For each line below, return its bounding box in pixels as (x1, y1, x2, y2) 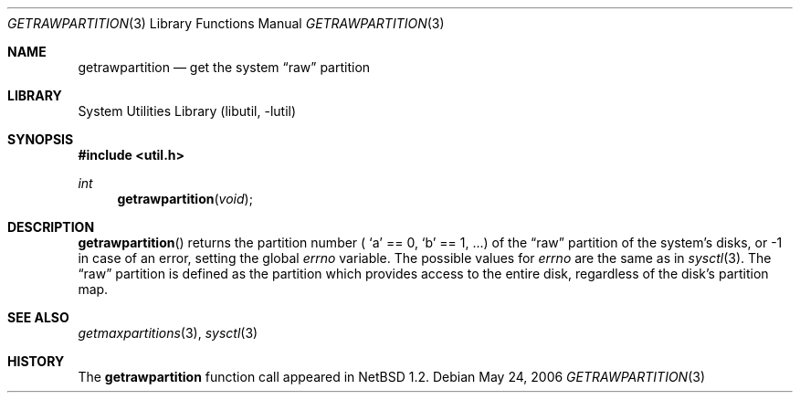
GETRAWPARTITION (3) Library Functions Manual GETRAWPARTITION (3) (7, 16, 445, 31)
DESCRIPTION (7, 219, 95, 235)
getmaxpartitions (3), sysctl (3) (78, 325, 258, 341)
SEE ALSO (7, 310, 69, 325)
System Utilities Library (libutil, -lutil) (78, 103, 297, 119)
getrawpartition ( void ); (117, 191, 253, 206)
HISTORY (7, 353, 65, 369)
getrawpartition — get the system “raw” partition (78, 59, 371, 75)
